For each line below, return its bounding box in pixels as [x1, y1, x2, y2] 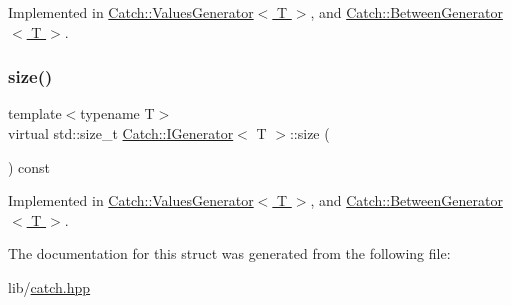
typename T [80, 103, 155, 124]
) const [8, 156, 51, 177]
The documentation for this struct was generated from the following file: [8, 243, 451, 264]
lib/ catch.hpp [8, 276, 91, 297]
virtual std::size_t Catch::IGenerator [8, 123, 234, 143]
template [8, 103, 62, 124]
